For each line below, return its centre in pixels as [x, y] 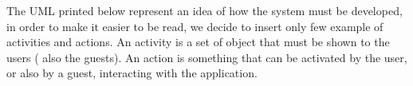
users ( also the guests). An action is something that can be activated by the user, [207, 57]
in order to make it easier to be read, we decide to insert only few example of [195, 26]
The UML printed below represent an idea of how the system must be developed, [205, 10]
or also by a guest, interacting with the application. [132, 73]
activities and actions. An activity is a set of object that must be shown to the [198, 42]
